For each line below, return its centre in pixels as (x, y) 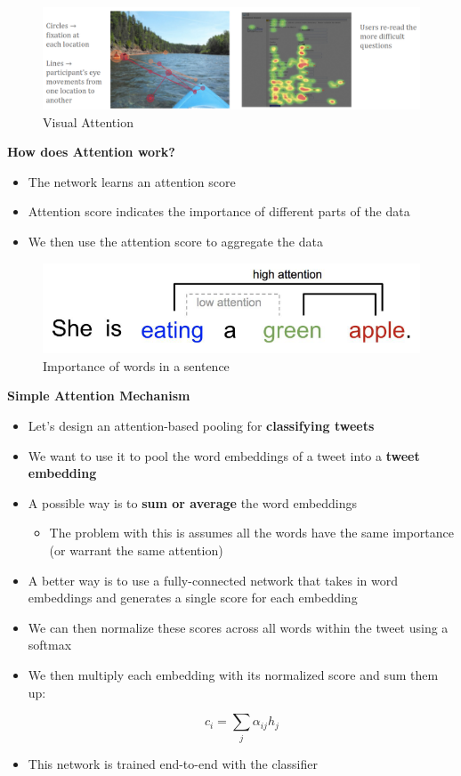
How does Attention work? (91, 152)
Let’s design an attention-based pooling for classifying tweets (201, 426)
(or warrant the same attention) (136, 550)
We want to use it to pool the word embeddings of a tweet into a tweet (224, 455)
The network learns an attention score (132, 181)
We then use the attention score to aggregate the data (175, 242)
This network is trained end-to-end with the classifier (173, 763)
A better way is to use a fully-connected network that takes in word (213, 580)
